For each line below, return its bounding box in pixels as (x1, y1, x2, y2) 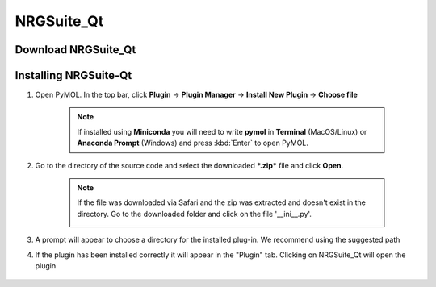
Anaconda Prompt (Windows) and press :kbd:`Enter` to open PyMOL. (77, 138, 308, 148)
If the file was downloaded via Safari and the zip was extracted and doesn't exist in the (77, 198, 367, 207)
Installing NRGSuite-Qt (15, 69, 132, 82)
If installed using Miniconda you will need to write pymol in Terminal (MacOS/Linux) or (77, 127, 367, 136)
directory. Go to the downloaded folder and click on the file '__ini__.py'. (77, 209, 312, 218)
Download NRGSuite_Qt (15, 43, 136, 56)
